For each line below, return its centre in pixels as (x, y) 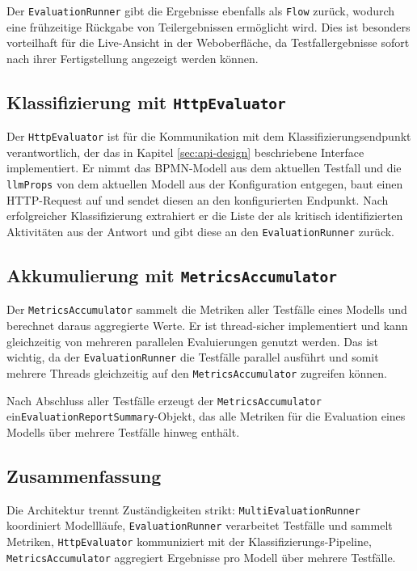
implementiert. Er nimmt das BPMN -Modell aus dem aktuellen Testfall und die (204, 168)
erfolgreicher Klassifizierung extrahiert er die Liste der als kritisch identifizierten (205, 216)
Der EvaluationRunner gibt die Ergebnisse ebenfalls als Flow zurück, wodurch (201, 11)
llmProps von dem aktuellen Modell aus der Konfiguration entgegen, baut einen (205, 184)
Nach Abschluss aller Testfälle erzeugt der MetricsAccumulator (164, 400)
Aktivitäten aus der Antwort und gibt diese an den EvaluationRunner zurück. (201, 231)
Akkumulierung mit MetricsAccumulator (172, 275)
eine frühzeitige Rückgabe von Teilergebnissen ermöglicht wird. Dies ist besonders (208, 26)
